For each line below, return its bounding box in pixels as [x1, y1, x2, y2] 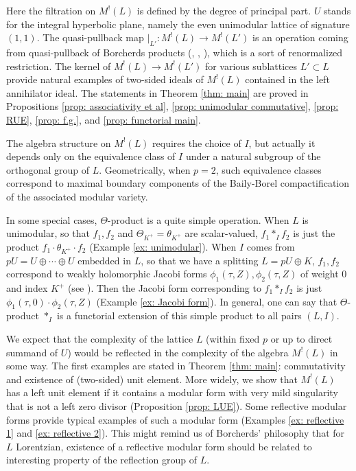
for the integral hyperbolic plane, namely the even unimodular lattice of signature [6, 16, 350, 31]
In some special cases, [6, 212, 97, 227]
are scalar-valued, [185, 226, 258, 240]
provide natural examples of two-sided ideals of [6, 72, 204, 87]
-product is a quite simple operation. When [107, 212, 289, 227]
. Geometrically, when [99, 162, 191, 176]
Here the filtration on [6, 3, 96, 17]
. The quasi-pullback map [36, 30, 144, 45]
